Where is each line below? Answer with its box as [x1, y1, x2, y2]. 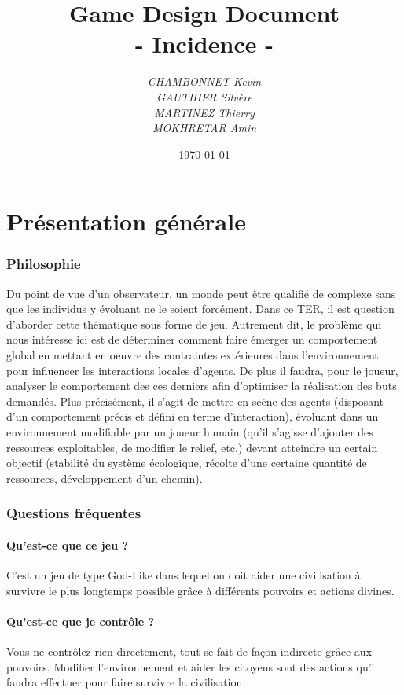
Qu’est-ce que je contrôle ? [6, 612, 155, 629]
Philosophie [6, 254, 81, 274]
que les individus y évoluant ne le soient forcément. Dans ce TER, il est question [6, 300, 395, 317]
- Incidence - [135, 28, 274, 60]
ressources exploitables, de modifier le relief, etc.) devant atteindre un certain [6, 439, 378, 455]
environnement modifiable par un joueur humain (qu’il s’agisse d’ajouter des [6, 424, 373, 440]
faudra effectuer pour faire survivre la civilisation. [6, 674, 246, 690]
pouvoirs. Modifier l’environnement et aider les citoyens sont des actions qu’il [6, 658, 378, 675]
